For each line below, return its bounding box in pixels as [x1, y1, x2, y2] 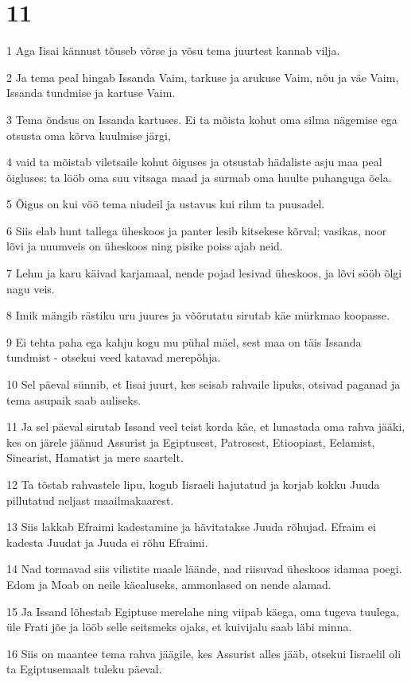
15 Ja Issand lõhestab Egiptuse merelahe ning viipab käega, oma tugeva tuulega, [6, 603, 399, 619]
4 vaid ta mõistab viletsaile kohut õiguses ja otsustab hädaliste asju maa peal [6, 153, 382, 170]
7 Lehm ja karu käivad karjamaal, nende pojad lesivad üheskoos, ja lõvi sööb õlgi [6, 265, 402, 281]
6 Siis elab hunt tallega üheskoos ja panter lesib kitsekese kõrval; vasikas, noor [6, 222, 387, 238]
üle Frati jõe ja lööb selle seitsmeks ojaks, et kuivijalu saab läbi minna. [6, 618, 352, 635]
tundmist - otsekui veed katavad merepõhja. [6, 349, 221, 366]
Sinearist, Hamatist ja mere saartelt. [6, 449, 184, 466]
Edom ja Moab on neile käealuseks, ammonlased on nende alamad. [6, 575, 332, 592]
